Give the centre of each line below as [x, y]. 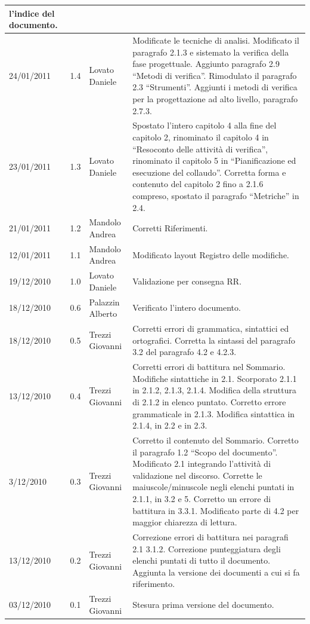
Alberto [103, 313]
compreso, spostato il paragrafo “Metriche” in [216, 195]
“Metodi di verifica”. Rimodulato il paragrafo [215, 75]
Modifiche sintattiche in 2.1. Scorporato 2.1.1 [215, 378]
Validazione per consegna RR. [187, 281]
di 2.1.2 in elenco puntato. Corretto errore [209, 401]
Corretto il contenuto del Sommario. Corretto [216, 440]
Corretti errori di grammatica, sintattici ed [211, 328]
